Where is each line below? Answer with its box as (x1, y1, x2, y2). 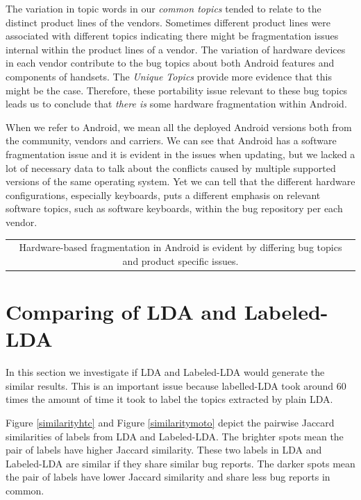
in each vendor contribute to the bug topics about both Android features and (6, 55, 335, 70)
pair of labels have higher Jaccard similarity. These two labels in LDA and (6, 442, 322, 457)
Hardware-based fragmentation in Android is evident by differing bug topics (19, 240, 342, 255)
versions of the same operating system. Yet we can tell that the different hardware (6, 174, 355, 189)
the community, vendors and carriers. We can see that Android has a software (6, 133, 337, 148)
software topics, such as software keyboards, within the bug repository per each (6, 201, 343, 216)
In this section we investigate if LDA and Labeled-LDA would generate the (6, 365, 325, 379)
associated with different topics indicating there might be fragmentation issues (6, 28, 339, 43)
